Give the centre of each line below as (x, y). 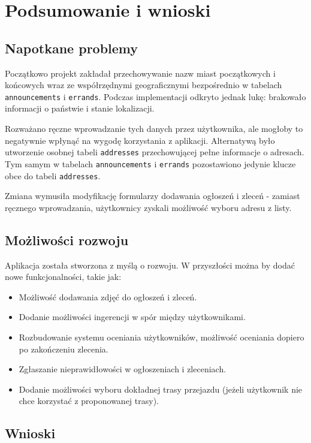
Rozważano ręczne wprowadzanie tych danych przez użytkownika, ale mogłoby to (154, 129)
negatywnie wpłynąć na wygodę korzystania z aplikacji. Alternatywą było (140, 140)
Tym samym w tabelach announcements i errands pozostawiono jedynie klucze (150, 163)
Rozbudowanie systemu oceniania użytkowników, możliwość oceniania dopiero (161, 337)
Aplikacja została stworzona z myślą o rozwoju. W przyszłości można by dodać (150, 265)
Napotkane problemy (72, 48)
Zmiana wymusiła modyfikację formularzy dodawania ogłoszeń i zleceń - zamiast (153, 196)
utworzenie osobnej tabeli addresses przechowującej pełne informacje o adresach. (155, 152)
